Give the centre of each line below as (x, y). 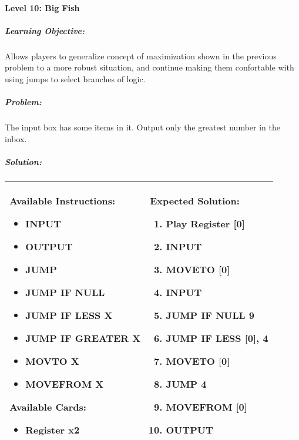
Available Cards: (48, 407)
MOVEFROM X (65, 384)
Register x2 (53, 429)
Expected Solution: (195, 200)
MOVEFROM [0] (206, 407)
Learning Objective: (45, 30)
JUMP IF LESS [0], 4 (217, 338)
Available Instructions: (63, 200)
